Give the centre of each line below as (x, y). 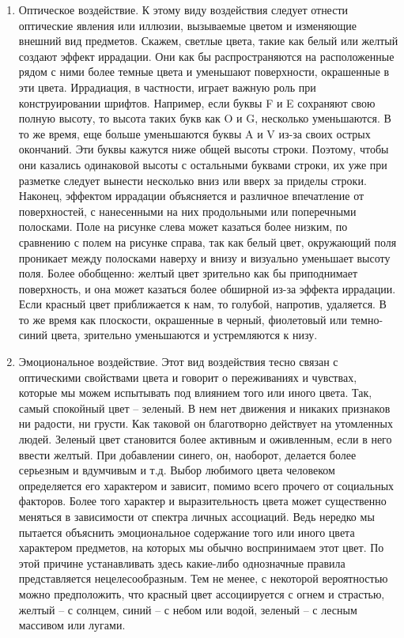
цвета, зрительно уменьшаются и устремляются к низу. (184, 335)
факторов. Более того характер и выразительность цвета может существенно (202, 501)
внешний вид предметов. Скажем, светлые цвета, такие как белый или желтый (208, 41)
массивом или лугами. (72, 625)
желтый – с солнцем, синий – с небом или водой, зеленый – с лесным (188, 609)
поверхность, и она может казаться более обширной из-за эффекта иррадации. (207, 288)
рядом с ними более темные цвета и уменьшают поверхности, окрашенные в (204, 72)
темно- (367, 319)
